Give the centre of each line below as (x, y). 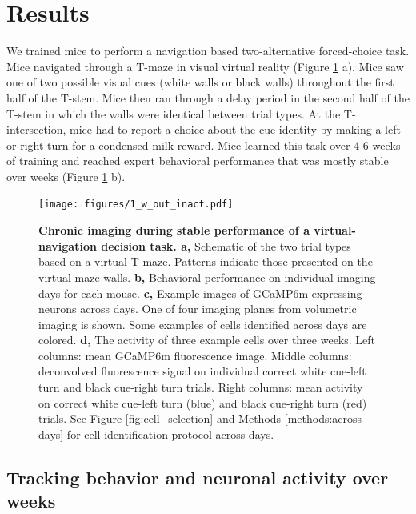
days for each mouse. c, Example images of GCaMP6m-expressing (200, 293)
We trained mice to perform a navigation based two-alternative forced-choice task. (208, 51)
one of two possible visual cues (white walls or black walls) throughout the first (200, 82)
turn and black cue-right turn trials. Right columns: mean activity (201, 387)
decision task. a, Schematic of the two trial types (226, 245)
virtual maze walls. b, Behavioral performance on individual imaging (207, 277)
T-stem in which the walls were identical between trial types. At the (174, 113)
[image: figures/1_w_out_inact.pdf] (136, 205)
